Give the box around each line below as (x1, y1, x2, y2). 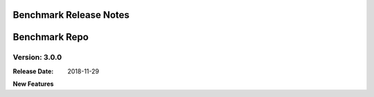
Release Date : (12, 67, 54, 76)
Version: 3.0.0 (12, 53, 62, 62)
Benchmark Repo (12, 31, 89, 43)
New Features (12, 80, 54, 88)
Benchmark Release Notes (12, 9, 130, 21)
